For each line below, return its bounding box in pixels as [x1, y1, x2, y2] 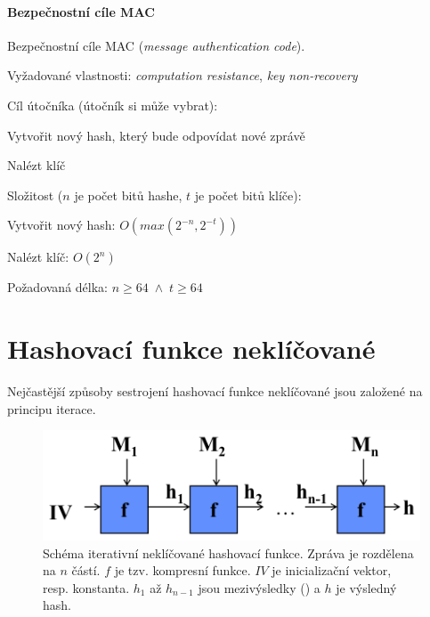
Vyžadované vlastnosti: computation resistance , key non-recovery [7, 66, 358, 85]
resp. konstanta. [43, 578, 130, 597]
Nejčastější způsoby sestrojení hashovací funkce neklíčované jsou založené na [7, 382, 423, 401]
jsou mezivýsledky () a [198, 578, 320, 597]
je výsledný [336, 578, 397, 597]
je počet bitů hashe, [74, 185, 183, 204]
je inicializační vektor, [272, 561, 392, 580]
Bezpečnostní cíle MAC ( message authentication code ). [7, 36, 305, 54]
